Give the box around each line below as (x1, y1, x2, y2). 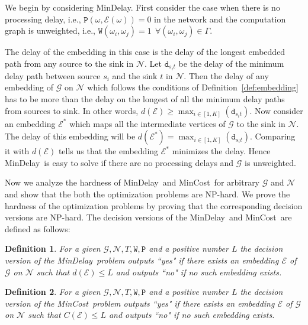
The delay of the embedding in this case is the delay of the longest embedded (5, 45, 285, 58)
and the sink (112, 69, 158, 82)
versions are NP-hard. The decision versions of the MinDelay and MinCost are (5, 211, 292, 223)
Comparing (255, 130, 296, 142)
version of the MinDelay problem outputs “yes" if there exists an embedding (5, 254, 279, 266)
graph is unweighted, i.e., (5, 24, 95, 37)
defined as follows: (5, 222, 70, 235)
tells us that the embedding (58, 145, 159, 157)
